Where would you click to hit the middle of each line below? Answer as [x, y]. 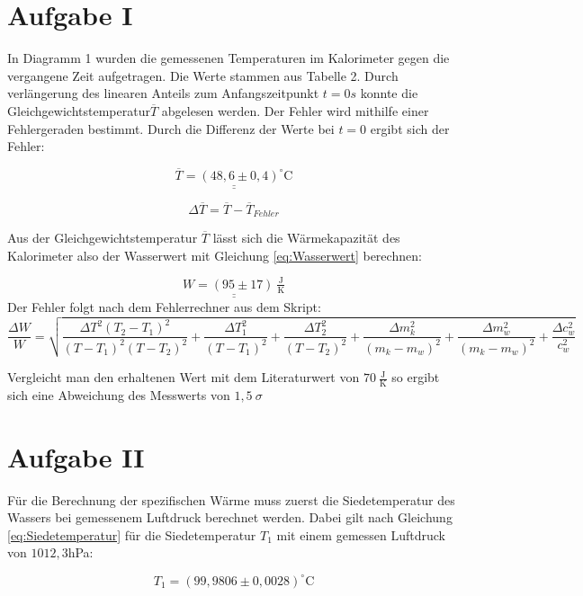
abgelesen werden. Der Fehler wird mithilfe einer [295, 110]
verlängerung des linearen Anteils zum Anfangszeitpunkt [163, 93]
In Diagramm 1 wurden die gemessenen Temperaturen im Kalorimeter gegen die [229, 58]
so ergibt [416, 377]
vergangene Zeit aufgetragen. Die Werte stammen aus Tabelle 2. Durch [203, 75]
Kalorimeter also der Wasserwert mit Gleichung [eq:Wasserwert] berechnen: [215, 255]
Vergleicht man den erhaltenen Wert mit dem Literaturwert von [184, 377]
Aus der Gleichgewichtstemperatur [103, 238]
